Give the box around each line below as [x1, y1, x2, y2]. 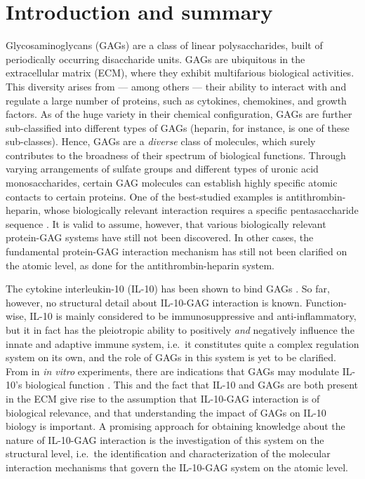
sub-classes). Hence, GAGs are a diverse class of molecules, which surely [6, 134, 316, 149]
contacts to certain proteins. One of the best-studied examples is [6, 189, 283, 203]
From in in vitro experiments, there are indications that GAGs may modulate [6, 363, 340, 378]
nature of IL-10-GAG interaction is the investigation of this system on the [6, 432, 324, 447]
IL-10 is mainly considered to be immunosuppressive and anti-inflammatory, [29, 309, 357, 323]
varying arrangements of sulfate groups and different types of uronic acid [6, 161, 319, 176]
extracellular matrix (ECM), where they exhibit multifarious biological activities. [6, 65, 354, 80]
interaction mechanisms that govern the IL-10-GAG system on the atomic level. [6, 459, 348, 474]
